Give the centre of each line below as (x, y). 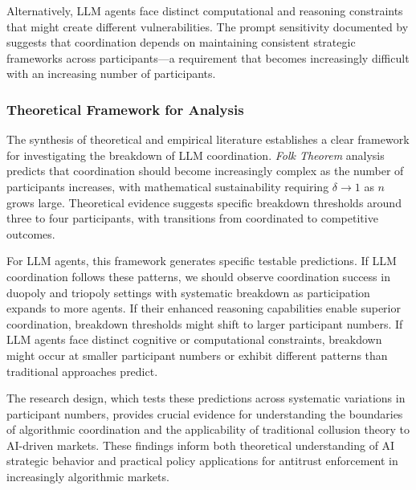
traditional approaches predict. (82, 371)
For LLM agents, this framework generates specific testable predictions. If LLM (202, 261)
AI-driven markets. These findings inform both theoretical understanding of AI (201, 445)
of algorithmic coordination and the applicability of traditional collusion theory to (208, 429)
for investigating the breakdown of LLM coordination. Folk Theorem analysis (196, 155)
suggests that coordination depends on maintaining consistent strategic (181, 42)
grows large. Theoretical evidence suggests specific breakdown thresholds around (204, 202)
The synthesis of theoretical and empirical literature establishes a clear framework (208, 139)
